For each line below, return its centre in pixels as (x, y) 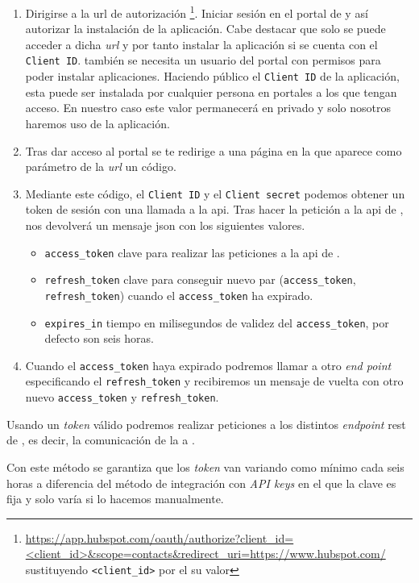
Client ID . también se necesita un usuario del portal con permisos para (203, 60)
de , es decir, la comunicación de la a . (101, 440)
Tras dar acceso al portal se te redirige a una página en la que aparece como (214, 150)
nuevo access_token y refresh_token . (122, 397)
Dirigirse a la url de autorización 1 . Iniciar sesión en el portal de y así (197, 12)
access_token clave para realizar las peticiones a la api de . (192, 252)
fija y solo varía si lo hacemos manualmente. (115, 499)
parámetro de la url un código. (101, 167)
